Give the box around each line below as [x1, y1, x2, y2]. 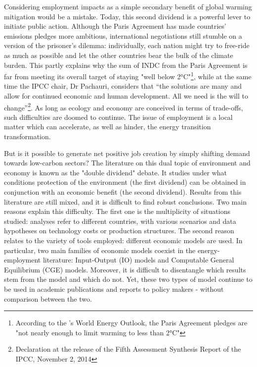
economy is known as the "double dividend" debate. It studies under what [4, 167, 227, 177]
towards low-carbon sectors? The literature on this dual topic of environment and [4, 157, 251, 168]
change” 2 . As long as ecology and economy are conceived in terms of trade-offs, [4, 101, 243, 112]
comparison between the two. [4, 293, 92, 304]
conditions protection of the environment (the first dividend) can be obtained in [4, 177, 246, 187]
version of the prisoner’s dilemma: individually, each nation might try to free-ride [4, 40, 250, 51]
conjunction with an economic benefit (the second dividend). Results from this [4, 187, 242, 197]
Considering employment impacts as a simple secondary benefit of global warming [4, 1, 252, 11]
